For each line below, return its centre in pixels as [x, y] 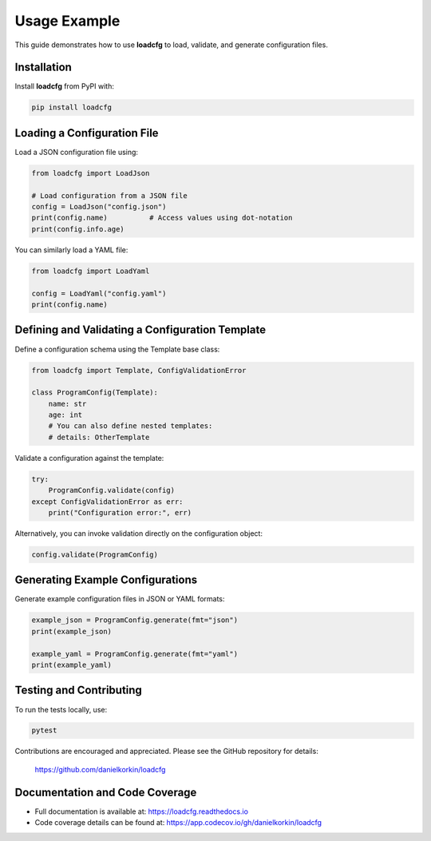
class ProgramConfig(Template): [95, 393]
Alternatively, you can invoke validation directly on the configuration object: [139, 533]
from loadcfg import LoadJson [91, 173]
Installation [43, 67]
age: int [65, 415]
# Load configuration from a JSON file [109, 195]
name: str [67, 404]
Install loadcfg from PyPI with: [65, 86]
